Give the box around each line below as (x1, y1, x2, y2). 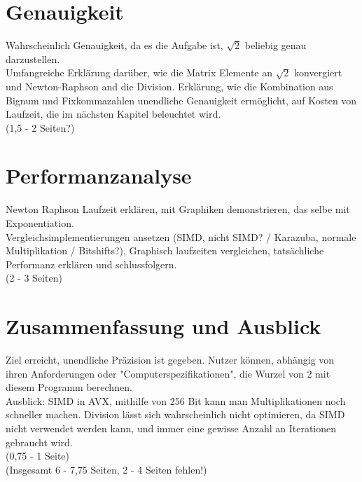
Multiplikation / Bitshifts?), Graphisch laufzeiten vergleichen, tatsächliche (6, 243, 324, 258)
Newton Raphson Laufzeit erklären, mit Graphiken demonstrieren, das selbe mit (6, 202, 350, 216)
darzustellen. (6, 51, 60, 66)
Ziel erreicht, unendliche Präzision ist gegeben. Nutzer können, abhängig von (6, 352, 335, 367)
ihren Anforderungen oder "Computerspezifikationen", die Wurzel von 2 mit (6, 366, 330, 380)
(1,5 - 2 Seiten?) (6, 120, 75, 135)
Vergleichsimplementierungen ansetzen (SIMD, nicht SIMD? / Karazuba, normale (6, 229, 356, 244)
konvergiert (294, 65, 342, 80)
